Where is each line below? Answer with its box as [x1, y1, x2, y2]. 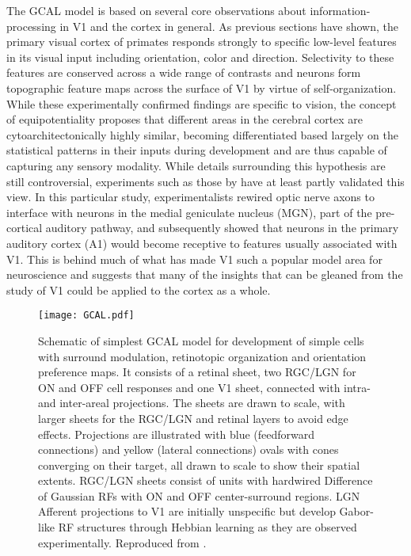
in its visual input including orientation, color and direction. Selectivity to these [6, 48, 394, 65]
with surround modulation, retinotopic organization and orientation [38, 348, 367, 364]
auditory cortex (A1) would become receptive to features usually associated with [6, 234, 398, 251]
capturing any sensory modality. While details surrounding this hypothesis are [6, 157, 386, 173]
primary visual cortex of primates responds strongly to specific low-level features [6, 33, 397, 50]
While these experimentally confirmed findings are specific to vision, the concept [6, 95, 397, 112]
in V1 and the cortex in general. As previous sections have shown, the [59, 17, 398, 34]
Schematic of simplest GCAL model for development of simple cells [38, 332, 364, 348]
